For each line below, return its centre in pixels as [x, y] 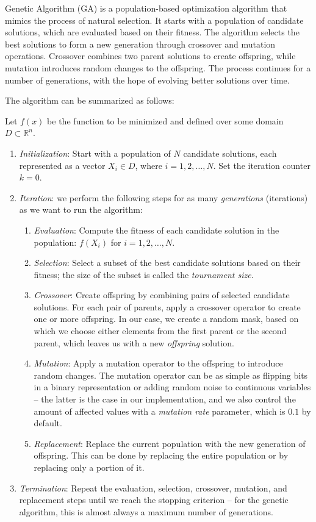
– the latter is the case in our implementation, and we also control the [165, 399]
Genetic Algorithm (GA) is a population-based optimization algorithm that [146, 8]
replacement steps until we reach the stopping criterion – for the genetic [154, 500]
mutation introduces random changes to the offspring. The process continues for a [158, 67]
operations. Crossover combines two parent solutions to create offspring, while [150, 56]
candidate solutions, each [230, 153]
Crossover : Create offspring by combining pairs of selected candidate [162, 295]
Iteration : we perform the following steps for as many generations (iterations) [163, 197]
